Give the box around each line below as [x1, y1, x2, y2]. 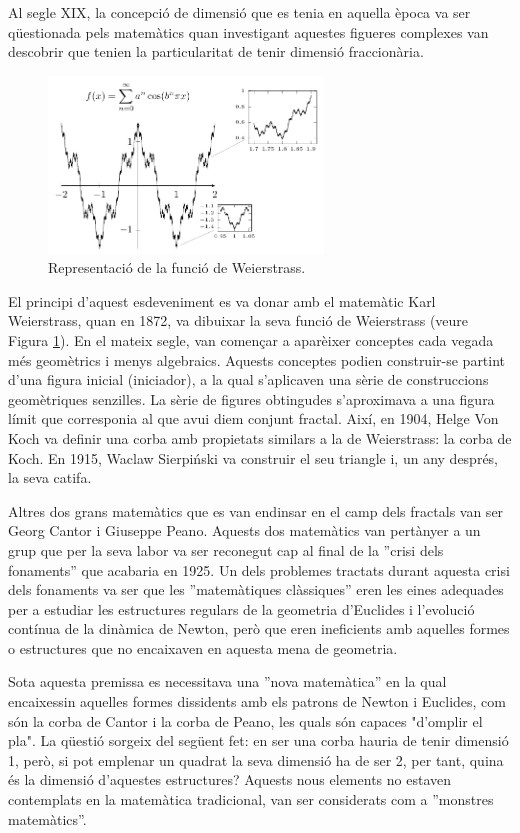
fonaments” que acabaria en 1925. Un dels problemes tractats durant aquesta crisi [8, 559, 510, 580]
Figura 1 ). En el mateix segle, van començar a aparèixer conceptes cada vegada [8, 329, 494, 350]
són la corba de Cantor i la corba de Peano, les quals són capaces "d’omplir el [8, 710, 483, 731]
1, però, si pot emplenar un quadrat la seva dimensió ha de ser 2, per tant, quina [8, 749, 504, 770]
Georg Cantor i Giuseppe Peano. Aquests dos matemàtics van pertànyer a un [8, 520, 481, 541]
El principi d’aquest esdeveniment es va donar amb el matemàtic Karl [8, 290, 436, 311]
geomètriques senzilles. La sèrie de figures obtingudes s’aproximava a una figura [8, 388, 495, 409]
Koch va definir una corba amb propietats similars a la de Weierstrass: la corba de [8, 427, 512, 448]
